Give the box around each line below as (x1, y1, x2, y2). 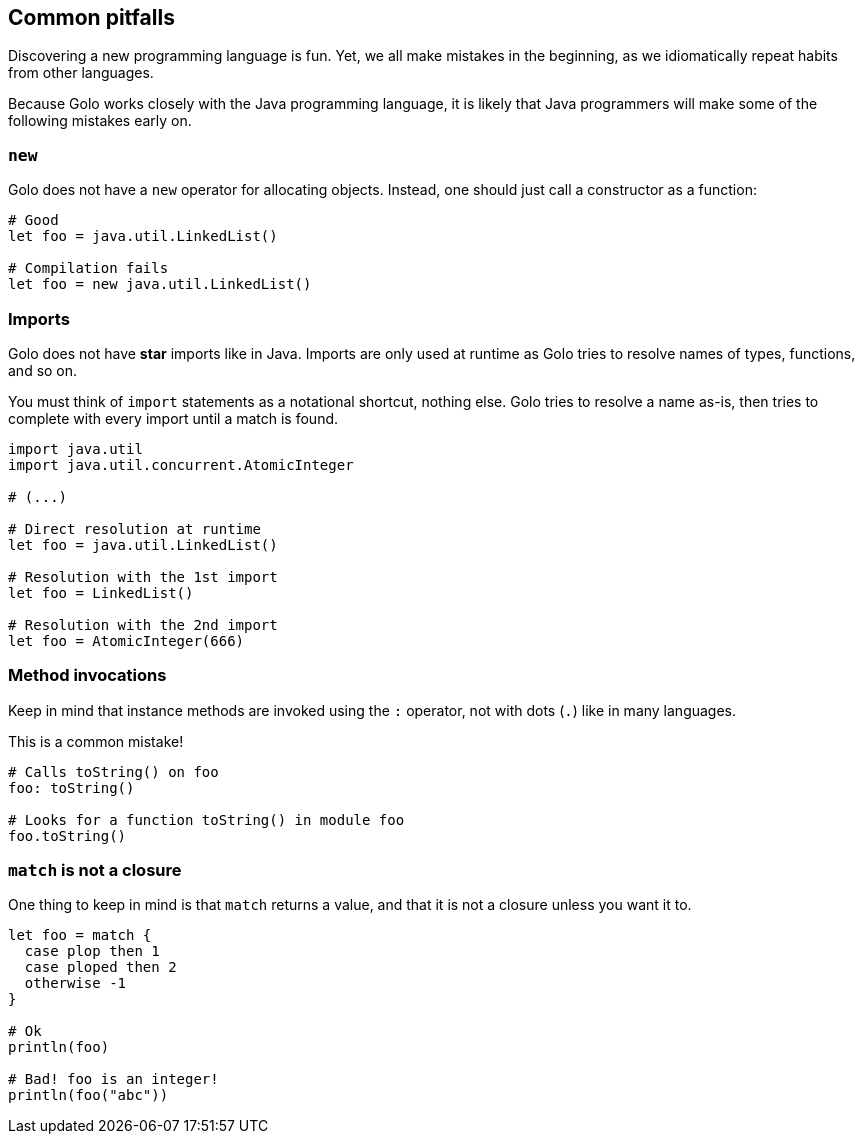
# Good (8, 212, 59, 229)
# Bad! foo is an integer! (8, 1071, 219, 1088)
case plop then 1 (24, 943, 160, 960)
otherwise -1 (24, 975, 127, 992)
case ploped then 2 (24, 959, 177, 976)
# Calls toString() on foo (8, 763, 219, 780)
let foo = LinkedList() (8, 584, 194, 601)
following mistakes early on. (8, 112, 192, 130)
